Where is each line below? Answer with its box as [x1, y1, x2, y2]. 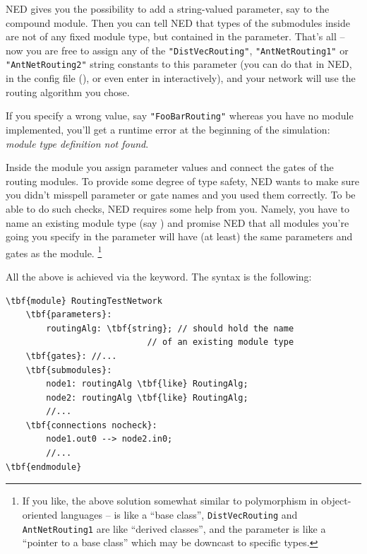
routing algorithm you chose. [6, 84, 130, 99]
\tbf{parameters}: [25, 310, 112, 320]
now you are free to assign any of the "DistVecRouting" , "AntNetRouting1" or [6, 42, 349, 57]
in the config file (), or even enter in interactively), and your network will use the [6, 71, 356, 86]
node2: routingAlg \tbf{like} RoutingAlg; [46, 392, 248, 403]
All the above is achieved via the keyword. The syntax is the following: [6, 269, 312, 283]
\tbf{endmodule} [6, 461, 82, 472]
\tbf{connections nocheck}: [25, 420, 157, 430]
